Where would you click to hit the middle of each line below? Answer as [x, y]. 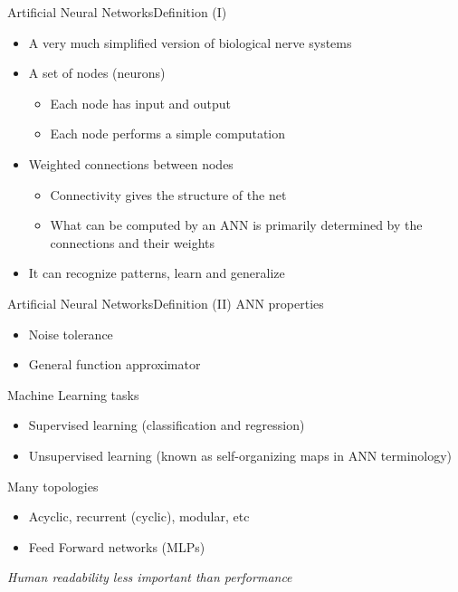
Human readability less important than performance [150, 577]
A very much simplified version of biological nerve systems [190, 42]
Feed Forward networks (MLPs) [117, 546]
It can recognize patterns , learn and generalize [157, 273]
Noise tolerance [71, 334]
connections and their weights [133, 242]
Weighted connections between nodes [131, 163]
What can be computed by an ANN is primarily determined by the [236, 225]
